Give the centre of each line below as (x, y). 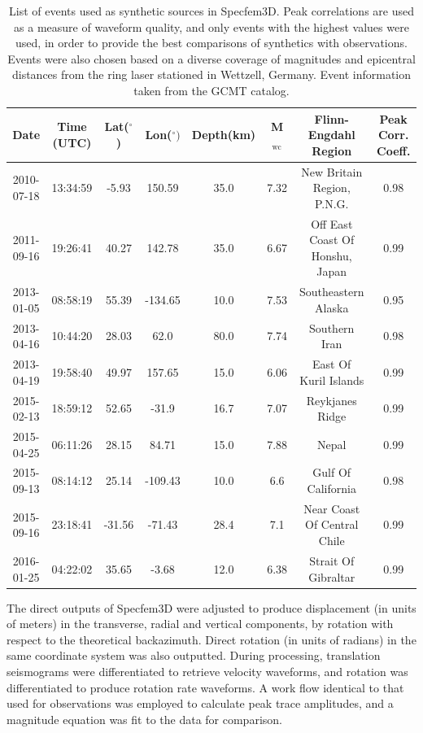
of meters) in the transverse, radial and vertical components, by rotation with (200, 624)
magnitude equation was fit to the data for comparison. (144, 719)
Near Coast (332, 508)
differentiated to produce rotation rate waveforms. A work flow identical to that (205, 687)
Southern (332, 327)
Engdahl (331, 135)
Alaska (332, 307)
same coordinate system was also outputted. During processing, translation (194, 655)
